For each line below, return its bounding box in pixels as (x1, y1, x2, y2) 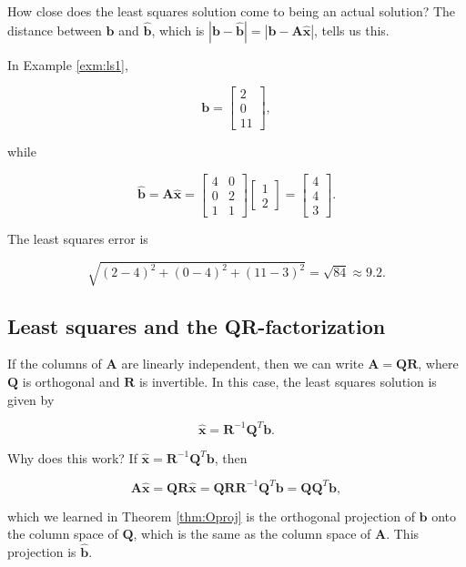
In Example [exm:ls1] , (7, 55, 128, 74)
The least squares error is (7, 228, 148, 248)
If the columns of (7, 354, 102, 373)
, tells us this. (314, 20, 390, 39)
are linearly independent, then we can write (121, 354, 364, 373)
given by (7, 390, 55, 409)
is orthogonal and (22, 371, 120, 390)
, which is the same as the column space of (133, 524, 371, 543)
